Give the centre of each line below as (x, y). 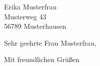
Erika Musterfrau (30, 6)
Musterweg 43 (25, 16)
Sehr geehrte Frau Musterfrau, (50, 42)
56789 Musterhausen (35, 26)
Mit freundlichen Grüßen (42, 59)
